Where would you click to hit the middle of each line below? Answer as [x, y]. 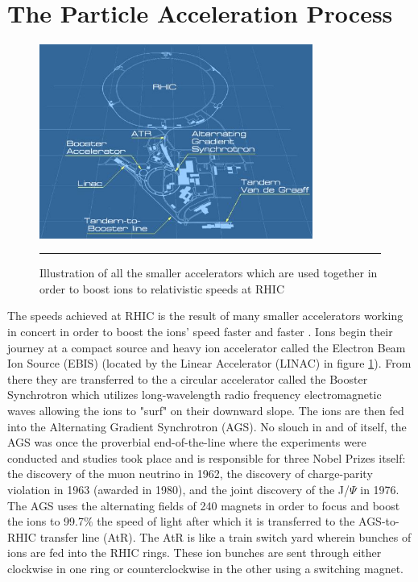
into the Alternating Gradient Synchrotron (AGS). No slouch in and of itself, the [207, 426]
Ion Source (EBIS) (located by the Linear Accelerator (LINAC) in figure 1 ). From [209, 363]
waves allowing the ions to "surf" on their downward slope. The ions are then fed [206, 410]
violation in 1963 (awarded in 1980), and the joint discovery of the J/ [179, 489]
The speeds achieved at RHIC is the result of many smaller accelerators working [205, 316]
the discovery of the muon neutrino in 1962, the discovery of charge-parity [190, 474]
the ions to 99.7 [46, 521]
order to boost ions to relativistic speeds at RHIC [162, 288]
